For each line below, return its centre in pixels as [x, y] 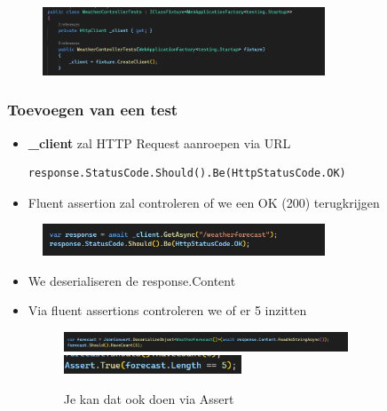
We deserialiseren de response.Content [132, 280]
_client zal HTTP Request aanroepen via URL [159, 142]
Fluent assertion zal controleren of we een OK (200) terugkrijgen [204, 202]
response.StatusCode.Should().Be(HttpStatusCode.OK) [187, 174]
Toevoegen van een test [93, 110]
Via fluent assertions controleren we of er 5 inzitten [167, 310]
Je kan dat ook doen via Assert [149, 398]
